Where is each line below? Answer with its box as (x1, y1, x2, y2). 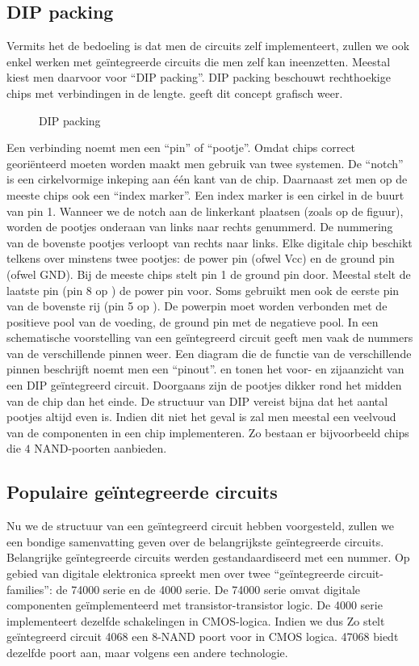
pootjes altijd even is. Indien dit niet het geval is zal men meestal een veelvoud (6, 408, 396, 425)
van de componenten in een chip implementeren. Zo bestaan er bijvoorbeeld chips (6, 424, 409, 440)
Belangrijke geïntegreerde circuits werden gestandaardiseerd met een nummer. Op (6, 549, 410, 566)
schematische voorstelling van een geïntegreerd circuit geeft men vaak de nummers (6, 329, 413, 346)
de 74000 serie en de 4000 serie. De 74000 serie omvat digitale (56, 580, 361, 597)
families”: (6, 580, 52, 597)
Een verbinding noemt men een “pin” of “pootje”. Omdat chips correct (6, 139, 356, 156)
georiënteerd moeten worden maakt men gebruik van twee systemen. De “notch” (6, 154, 404, 171)
